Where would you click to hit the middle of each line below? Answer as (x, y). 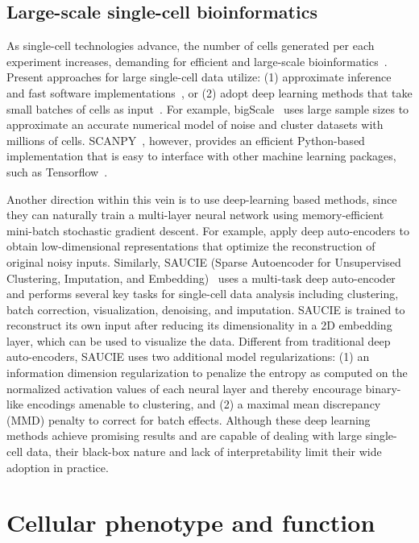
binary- (383, 388)
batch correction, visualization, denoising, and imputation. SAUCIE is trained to (206, 309)
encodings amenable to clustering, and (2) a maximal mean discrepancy (204, 404)
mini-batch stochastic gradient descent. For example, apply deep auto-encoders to (208, 230)
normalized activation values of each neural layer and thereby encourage (184, 388)
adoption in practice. (58, 467)
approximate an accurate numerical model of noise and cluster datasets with (195, 124)
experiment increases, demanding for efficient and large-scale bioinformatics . (197, 61)
